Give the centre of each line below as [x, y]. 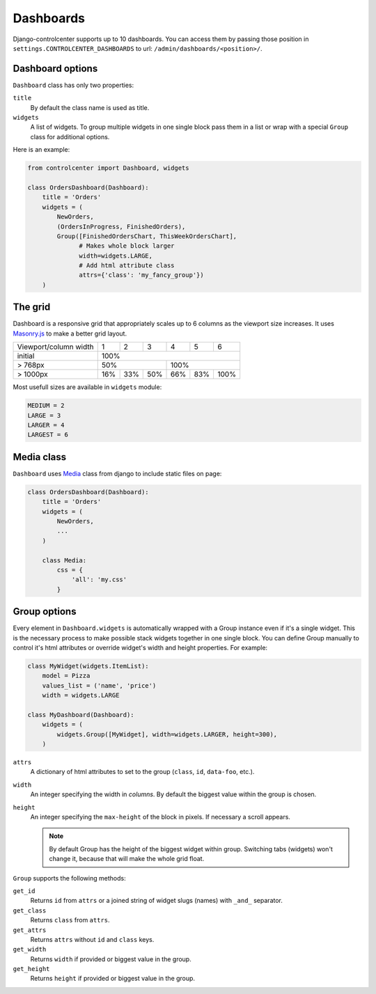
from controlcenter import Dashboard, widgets [108, 168]
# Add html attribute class [127, 266]
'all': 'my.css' [99, 580]
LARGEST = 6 [48, 435]
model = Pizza [66, 676]
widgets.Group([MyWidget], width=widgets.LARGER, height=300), [167, 734]
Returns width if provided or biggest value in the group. [111, 959]
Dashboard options [55, 69]
